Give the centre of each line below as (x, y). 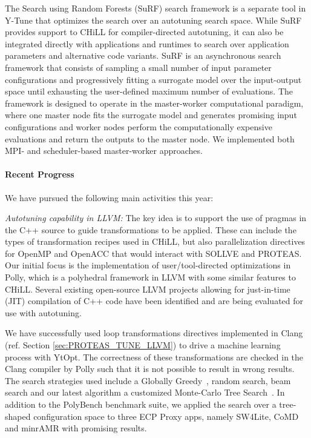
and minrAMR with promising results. (76, 428)
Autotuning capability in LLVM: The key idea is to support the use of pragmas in (156, 218)
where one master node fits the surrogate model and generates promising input (151, 115)
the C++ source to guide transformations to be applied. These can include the (151, 229)
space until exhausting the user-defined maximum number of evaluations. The (149, 91)
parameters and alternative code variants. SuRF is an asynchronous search (143, 55)
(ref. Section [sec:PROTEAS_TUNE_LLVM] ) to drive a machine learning (143, 345)
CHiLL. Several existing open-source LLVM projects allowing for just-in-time (148, 289)
